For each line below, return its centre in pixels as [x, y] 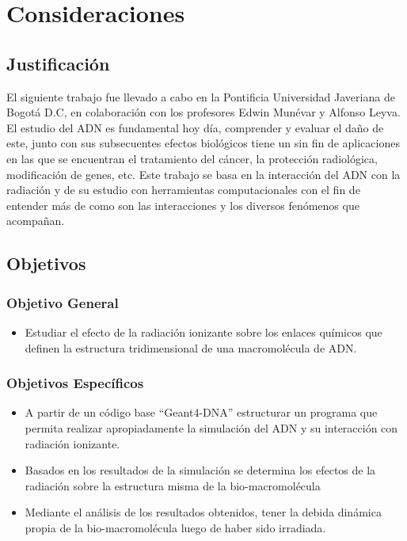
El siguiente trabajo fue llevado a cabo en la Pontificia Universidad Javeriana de [201, 96]
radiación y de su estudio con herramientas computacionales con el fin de [183, 190]
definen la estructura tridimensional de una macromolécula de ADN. [191, 347]
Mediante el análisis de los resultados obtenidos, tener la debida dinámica [203, 512]
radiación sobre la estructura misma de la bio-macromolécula [173, 485]
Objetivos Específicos [75, 383]
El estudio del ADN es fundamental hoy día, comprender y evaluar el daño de [195, 127]
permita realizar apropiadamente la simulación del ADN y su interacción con [211, 427]
